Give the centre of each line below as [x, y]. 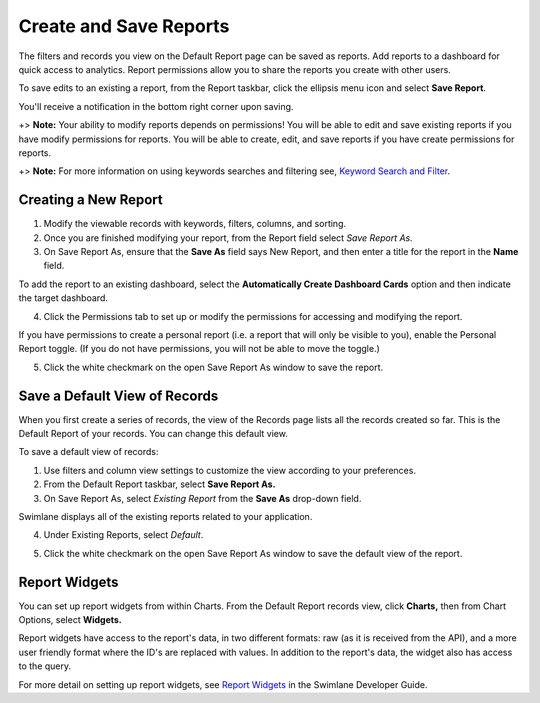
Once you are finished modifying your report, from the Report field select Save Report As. [228, 237]
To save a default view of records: [88, 452]
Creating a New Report [91, 200]
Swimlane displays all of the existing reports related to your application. [165, 516]
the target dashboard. [63, 298]
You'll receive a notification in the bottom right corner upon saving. [156, 106]
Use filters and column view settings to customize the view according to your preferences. [230, 470]
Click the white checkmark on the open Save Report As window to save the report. [213, 367]
